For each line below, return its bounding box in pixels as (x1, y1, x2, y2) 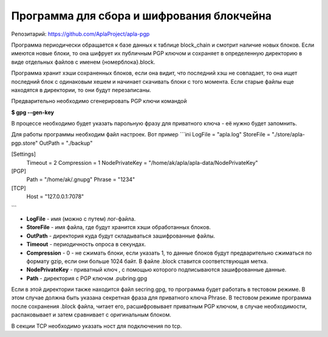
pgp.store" (11, 139, 38, 147)
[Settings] (11, 150, 36, 158)
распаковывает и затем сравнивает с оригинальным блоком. (11, 311, 171, 318)
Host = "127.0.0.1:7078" (26, 193, 84, 200)
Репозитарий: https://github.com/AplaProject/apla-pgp (11, 30, 150, 38)
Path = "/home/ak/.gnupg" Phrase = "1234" (26, 176, 135, 183)
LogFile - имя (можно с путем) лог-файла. (26, 215, 136, 222)
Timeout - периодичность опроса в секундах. (26, 241, 146, 248)
